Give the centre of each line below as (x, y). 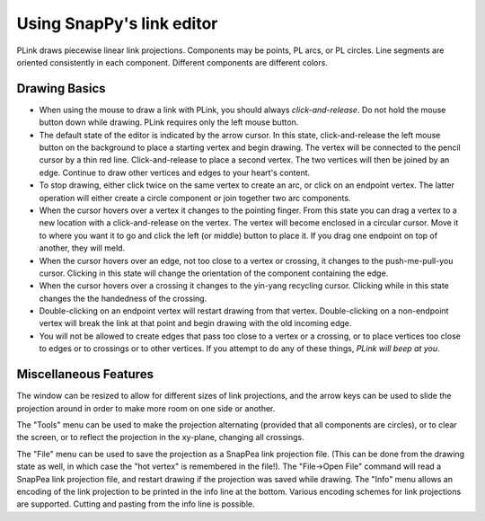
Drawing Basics (62, 88)
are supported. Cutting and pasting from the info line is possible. (136, 504)
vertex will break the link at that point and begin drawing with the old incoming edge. (195, 323)
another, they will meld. (82, 248)
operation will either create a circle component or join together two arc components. (195, 198)
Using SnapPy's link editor (117, 23)
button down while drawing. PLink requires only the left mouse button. (169, 122)
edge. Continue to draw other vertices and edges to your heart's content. (175, 172)
